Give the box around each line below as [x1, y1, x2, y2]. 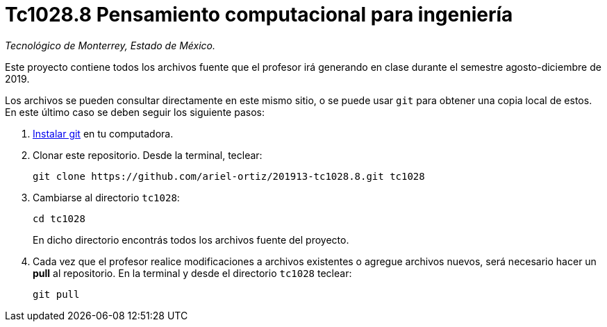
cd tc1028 [33, 212, 85, 224]
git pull [33, 288, 80, 300]
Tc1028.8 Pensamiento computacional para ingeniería [5, 3, 513, 26]
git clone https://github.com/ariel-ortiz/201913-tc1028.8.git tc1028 [33, 170, 425, 182]
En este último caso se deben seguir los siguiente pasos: [5, 106, 265, 118]
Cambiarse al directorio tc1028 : [33, 191, 180, 203]
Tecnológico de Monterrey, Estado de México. [5, 39, 215, 51]
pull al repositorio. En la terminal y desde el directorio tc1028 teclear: [33, 267, 352, 279]
